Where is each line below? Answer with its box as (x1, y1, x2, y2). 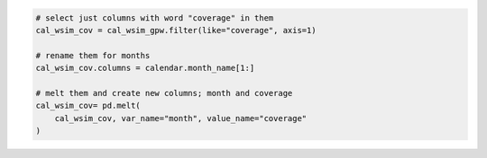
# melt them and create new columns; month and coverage (35, 88, 293, 98)
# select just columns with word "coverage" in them (35, 13, 274, 22)
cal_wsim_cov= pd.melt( (35, 101, 142, 111)
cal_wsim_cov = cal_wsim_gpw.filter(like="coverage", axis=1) (35, 25, 317, 35)
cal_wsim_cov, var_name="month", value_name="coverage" (54, 113, 308, 123)
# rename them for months (35, 50, 151, 60)
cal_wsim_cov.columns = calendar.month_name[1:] (35, 63, 255, 74)
